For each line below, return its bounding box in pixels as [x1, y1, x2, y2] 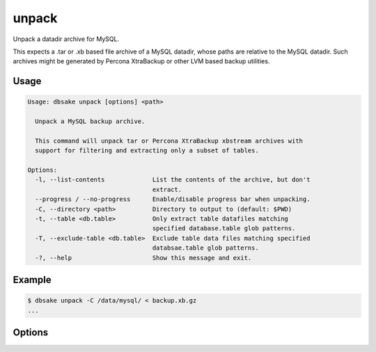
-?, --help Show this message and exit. [35, 254, 252, 262]
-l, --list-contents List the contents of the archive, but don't [35, 176, 311, 184]
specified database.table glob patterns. [152, 225, 296, 232]
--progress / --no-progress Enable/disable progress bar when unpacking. [35, 195, 311, 203]
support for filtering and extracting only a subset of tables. [35, 147, 259, 154]
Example [13, 273, 52, 285]
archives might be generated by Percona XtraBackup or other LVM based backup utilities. [13, 57, 270, 65]
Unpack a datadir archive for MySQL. [13, 35, 120, 43]
